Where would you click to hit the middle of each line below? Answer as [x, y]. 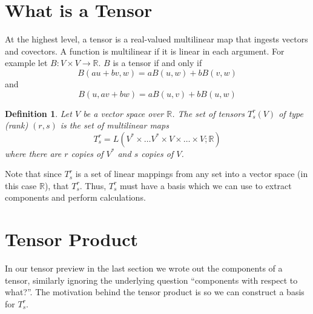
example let [26, 63]
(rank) [17, 125]
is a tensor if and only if [157, 63]
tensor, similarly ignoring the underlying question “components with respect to [151, 280]
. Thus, [93, 185]
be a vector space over [124, 113]
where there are [33, 153]
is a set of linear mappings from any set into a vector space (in [192, 174]
